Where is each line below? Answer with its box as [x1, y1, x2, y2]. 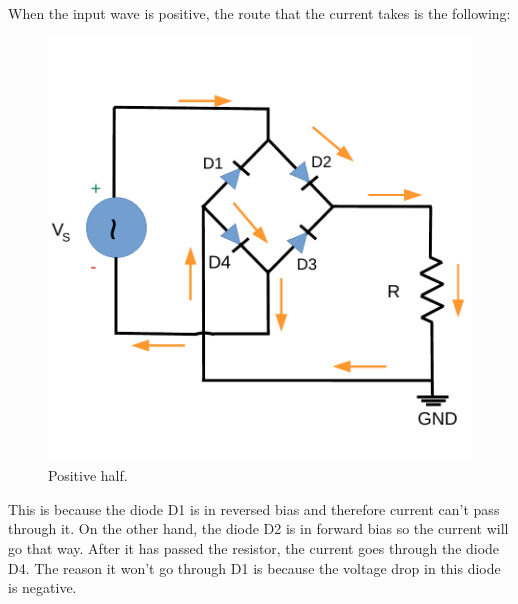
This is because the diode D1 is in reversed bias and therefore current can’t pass [8, 498, 500, 519]
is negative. [8, 577, 77, 598]
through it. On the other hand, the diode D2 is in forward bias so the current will [8, 518, 509, 539]
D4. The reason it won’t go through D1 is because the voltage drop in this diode [8, 557, 501, 578]
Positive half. [48, 465, 128, 486]
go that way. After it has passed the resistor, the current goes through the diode [8, 537, 500, 558]
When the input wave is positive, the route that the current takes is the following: [8, 3, 511, 23]
